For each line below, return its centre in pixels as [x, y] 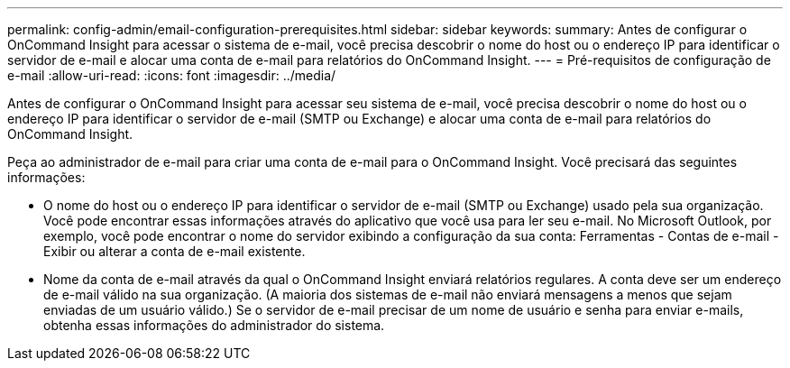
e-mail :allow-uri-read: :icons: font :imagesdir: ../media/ [172, 75]
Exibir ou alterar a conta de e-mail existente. [175, 251]
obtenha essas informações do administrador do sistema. [214, 325]
